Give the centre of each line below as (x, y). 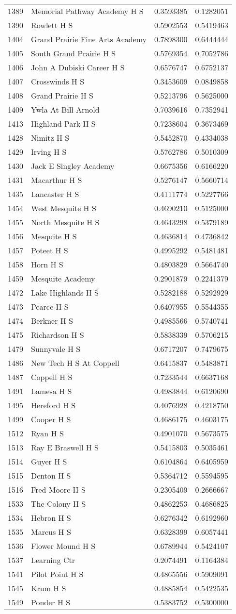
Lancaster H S (55, 194)
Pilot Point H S (57, 574)
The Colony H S (59, 504)
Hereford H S (53, 405)
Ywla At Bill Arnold (65, 109)
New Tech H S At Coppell (75, 363)
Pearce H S (50, 307)
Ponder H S (51, 602)
